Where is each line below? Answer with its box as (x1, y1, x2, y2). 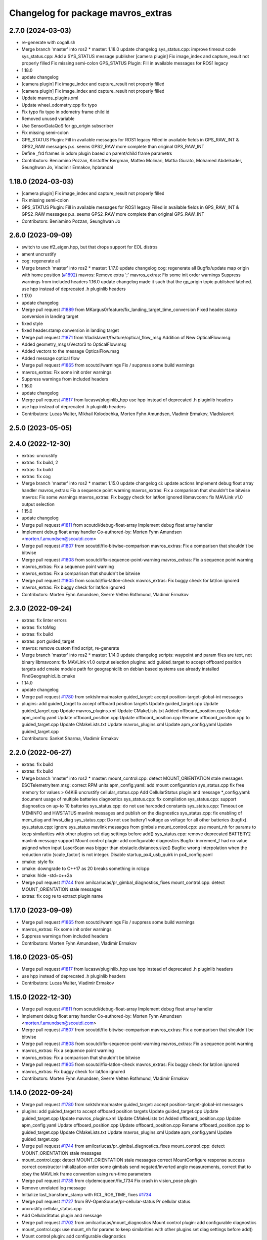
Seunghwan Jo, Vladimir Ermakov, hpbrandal (21, 164, 113, 171)
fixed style (21, 320, 43, 326)
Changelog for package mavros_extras (9, 7, 173, 18)
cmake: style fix (21, 859, 54, 865)
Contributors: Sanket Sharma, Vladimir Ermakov (21, 736, 119, 742)
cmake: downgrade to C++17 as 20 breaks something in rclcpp (21, 866, 150, 871)
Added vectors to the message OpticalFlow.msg (21, 348, 120, 354)
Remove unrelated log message (21, 1184, 86, 1190)
